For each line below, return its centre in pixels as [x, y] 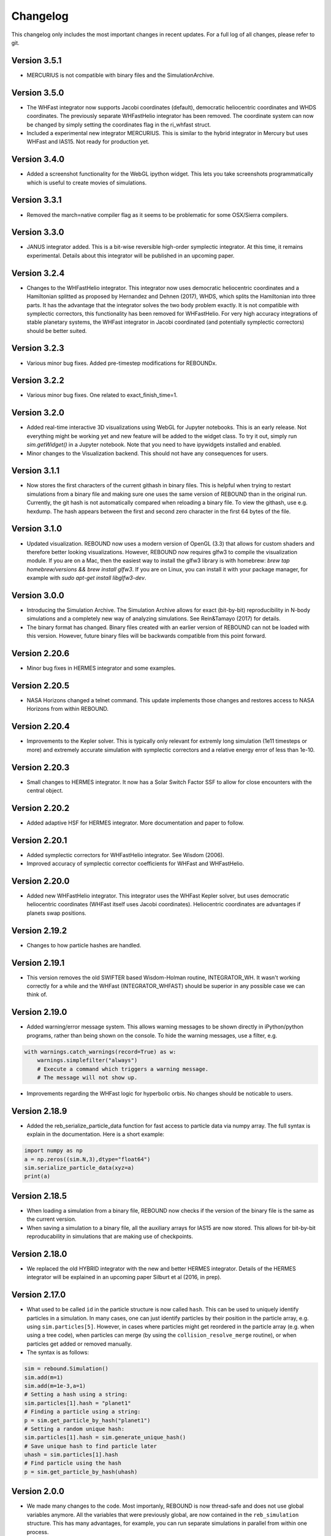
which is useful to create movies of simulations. [87, 182]
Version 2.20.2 [40, 808]
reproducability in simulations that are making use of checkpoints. [110, 1236]
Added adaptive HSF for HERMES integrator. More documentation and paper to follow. [135, 823]
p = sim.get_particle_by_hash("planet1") [87, 1420]
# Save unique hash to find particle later [91, 1446]
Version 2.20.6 [40, 653]
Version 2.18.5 [39, 1196]
